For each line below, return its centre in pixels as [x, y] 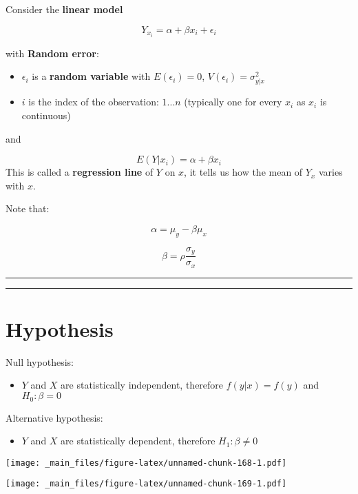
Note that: [28, 208]
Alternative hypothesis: [54, 417]
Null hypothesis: [40, 361]
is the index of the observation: [94, 102]
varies [330, 172]
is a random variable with [91, 76]
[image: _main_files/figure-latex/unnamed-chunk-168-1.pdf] [146, 463]
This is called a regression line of [80, 172]
